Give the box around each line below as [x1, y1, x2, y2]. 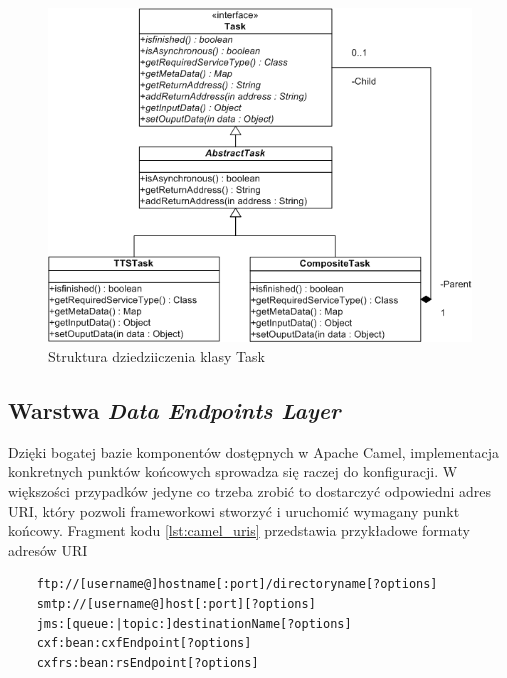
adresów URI [8, 539, 88, 560]
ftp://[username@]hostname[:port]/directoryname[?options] [36, 577, 438, 592]
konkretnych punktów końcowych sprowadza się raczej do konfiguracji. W [8, 461, 458, 482]
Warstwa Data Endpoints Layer [8, 394, 341, 425]
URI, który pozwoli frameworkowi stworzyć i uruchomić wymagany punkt [8, 500, 460, 521]
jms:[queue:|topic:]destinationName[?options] [36, 616, 352, 631]
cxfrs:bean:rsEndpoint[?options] [36, 655, 259, 670]
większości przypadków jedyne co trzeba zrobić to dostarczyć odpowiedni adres [8, 480, 492, 501]
